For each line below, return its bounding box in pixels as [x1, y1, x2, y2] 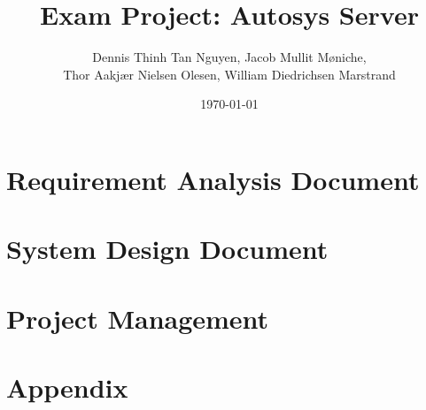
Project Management [6, 300, 269, 336]
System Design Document [6, 231, 329, 267]
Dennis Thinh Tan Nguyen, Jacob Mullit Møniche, [92, 48, 367, 66]
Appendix [6, 369, 128, 406]
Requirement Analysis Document [6, 161, 420, 197]
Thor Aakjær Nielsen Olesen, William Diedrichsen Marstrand [63, 65, 396, 83]
